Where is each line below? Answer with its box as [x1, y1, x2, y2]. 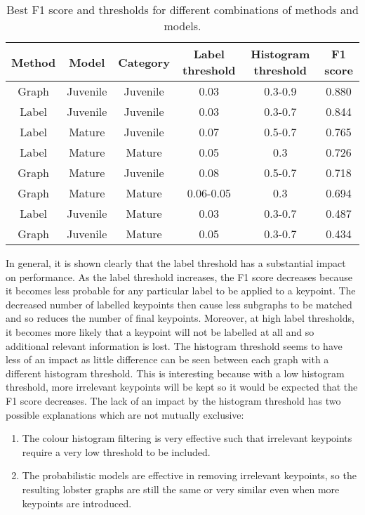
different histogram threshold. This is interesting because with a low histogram [6, 365, 345, 380]
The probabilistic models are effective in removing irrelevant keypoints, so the [22, 468, 357, 483]
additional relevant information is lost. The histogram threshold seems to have [6, 338, 343, 353]
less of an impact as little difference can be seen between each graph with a [6, 352, 329, 367]
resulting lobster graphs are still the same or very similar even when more [22, 481, 340, 496]
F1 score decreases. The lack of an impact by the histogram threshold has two [6, 393, 341, 408]
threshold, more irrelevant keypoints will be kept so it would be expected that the [6, 379, 358, 394]
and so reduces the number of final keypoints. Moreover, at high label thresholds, [6, 311, 354, 325]
